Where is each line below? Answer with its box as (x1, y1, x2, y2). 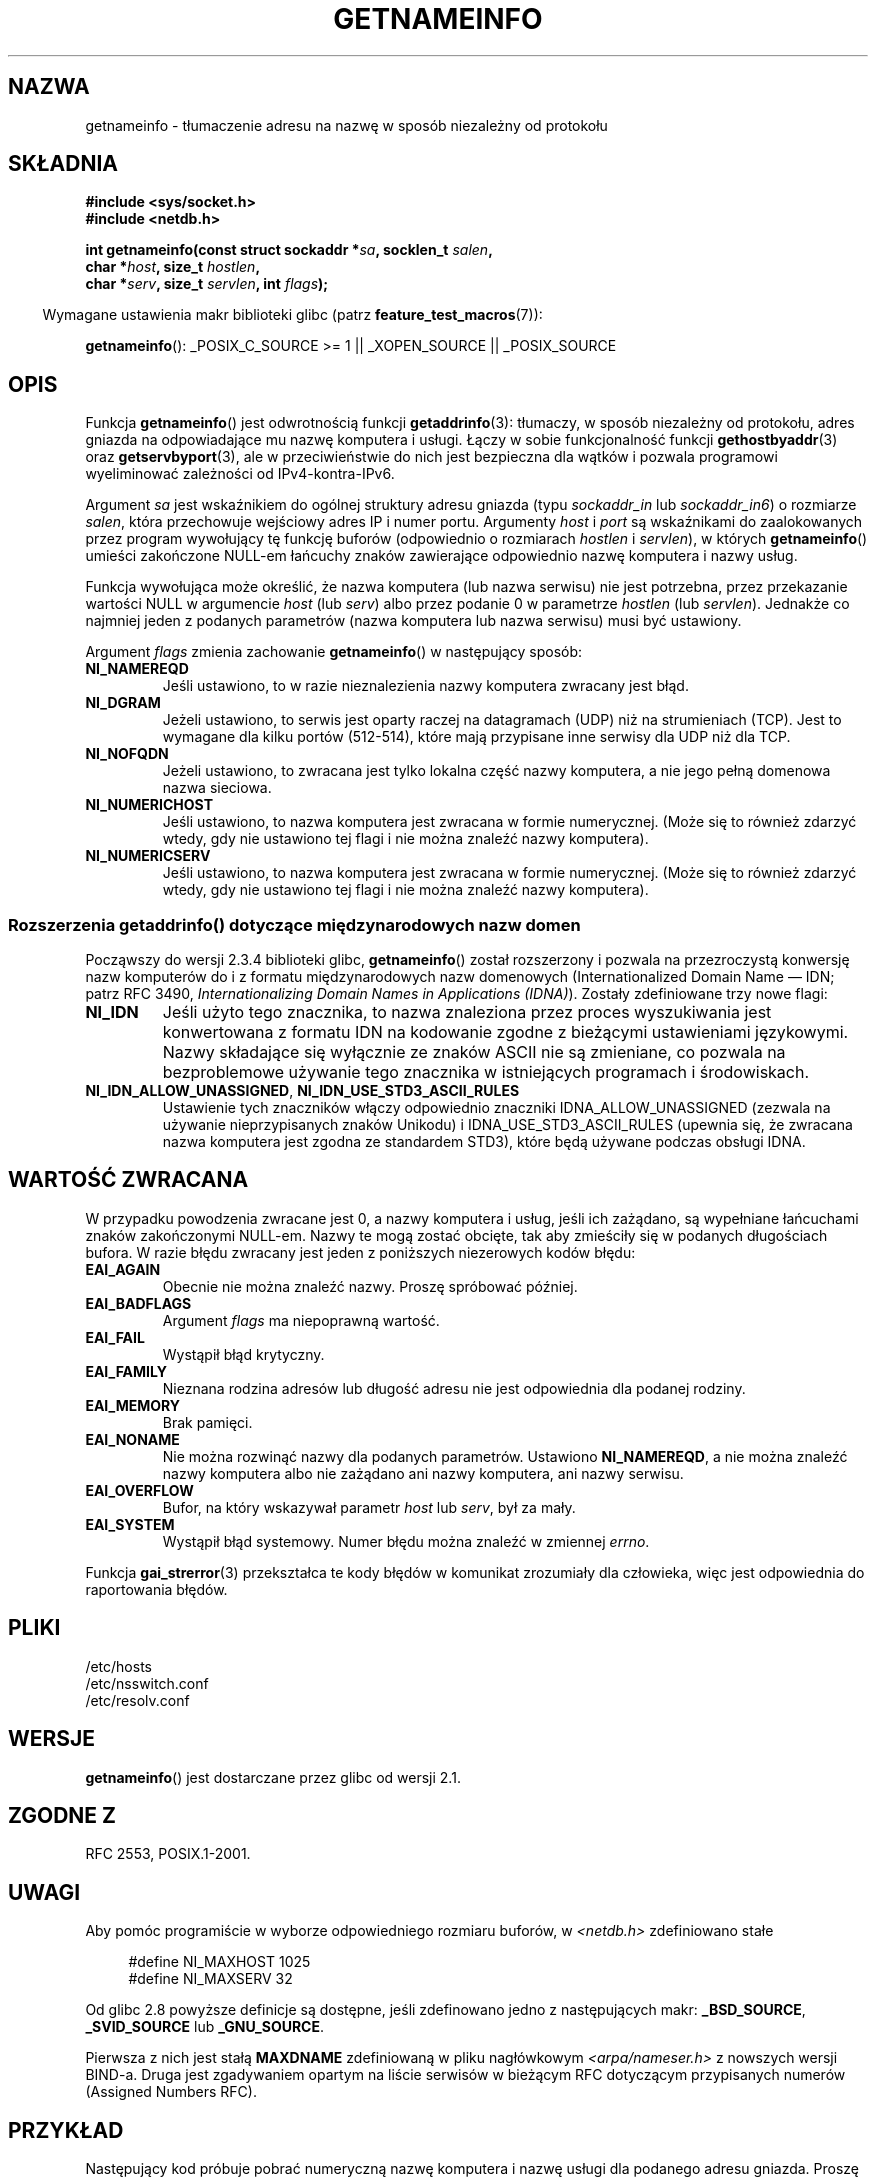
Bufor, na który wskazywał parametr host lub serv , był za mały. (162, 1498, 576, 1516)
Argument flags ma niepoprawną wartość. (162, 1311, 440, 1329)
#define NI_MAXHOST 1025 (128, 1953, 311, 1971)
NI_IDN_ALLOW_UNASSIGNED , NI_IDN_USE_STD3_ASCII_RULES (85, 1082, 520, 1100)
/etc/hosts (85, 1657, 152, 1675)
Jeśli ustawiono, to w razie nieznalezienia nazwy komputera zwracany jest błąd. (162, 677, 689, 695)
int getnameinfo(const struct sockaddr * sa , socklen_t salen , (85, 241, 493, 259)
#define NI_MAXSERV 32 (128, 1970, 293, 1988)
